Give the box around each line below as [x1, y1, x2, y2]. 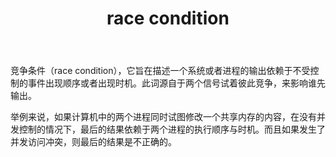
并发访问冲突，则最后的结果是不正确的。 [10, 136, 177, 148]
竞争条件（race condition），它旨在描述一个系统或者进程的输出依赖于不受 [10, 65, 311, 77]
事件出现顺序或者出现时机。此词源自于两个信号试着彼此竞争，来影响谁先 [27, 77, 326, 89]
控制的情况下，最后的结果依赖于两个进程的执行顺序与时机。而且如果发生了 [18, 123, 326, 136]
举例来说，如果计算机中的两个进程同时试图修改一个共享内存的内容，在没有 [10, 111, 317, 123]
